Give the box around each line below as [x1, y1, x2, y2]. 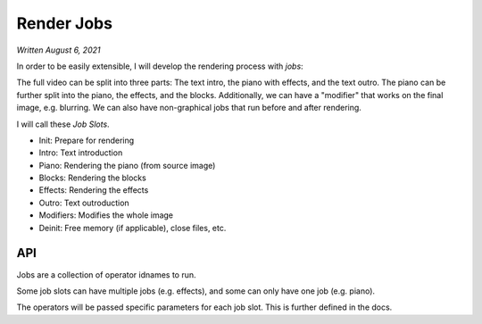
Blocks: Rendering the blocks [38, 172, 146, 183]
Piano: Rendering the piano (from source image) [38, 160, 216, 170]
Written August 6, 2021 [16, 45, 101, 55]
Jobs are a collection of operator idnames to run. [16, 269, 196, 280]
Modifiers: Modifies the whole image [38, 210, 174, 220]
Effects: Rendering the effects [38, 185, 149, 195]
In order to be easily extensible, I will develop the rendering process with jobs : [16, 61, 303, 71]
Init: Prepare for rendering [38, 135, 135, 145]
